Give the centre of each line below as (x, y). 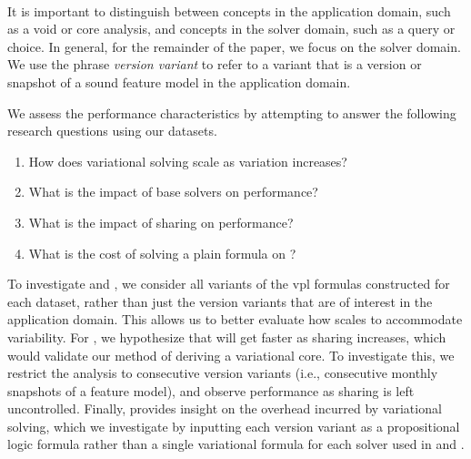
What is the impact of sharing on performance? (161, 222)
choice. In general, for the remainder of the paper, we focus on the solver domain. (234, 46)
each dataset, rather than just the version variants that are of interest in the (220, 301)
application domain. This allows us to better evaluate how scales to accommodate (235, 319)
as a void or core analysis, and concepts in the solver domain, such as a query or (231, 29)
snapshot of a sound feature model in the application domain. (179, 82)
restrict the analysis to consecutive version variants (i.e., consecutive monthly (223, 373)
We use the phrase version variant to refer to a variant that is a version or (215, 64)
